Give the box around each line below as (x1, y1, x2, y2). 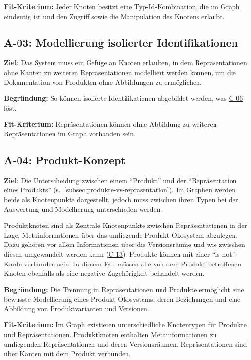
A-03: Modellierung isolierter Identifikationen (4, 35, 238, 50)
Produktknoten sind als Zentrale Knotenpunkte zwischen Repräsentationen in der (4, 220, 247, 230)
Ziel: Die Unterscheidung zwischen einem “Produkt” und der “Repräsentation (4, 175, 237, 185)
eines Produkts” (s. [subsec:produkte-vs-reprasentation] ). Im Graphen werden (4, 185, 235, 195)
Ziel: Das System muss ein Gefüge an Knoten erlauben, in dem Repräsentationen (4, 57, 247, 68)
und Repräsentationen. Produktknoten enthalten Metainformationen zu (4, 329, 217, 340)
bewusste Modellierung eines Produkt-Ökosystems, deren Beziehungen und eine (4, 294, 241, 304)
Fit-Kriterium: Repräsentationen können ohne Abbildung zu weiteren (4, 119, 217, 129)
